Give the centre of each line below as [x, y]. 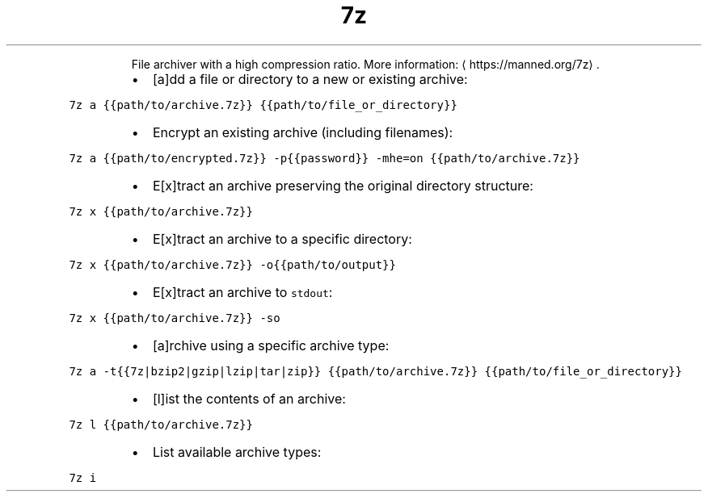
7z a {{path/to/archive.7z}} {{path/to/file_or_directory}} [263, 105]
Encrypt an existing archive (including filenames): [303, 132]
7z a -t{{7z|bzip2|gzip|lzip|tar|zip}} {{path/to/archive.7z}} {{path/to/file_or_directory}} [375, 371]
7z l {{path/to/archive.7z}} [161, 424]
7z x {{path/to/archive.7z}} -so [175, 318]
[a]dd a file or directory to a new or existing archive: [310, 79]
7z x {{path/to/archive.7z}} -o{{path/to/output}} [232, 264]
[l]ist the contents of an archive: [249, 398]
